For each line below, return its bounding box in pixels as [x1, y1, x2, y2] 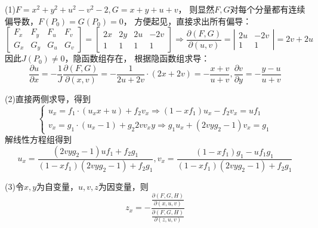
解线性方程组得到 [5, 133, 72, 145]
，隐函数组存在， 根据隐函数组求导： [64, 52, 210, 64]
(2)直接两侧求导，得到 [5, 92, 91, 104]
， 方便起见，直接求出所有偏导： [123, 14, 252, 27]
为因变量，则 [98, 180, 149, 193]
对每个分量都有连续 [230, 3, 305, 15]
